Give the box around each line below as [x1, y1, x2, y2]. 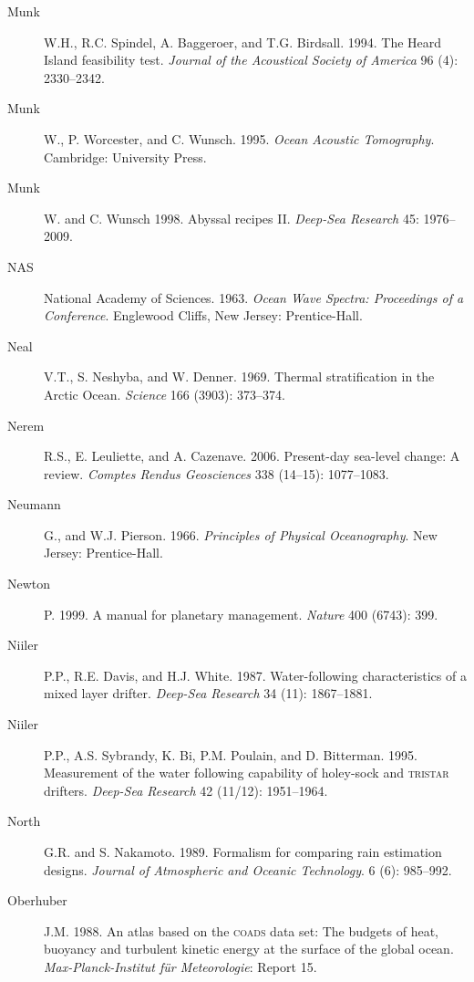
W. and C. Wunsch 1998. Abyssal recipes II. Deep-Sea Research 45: [44, 208, 419, 227]
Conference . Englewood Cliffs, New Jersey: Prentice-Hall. [44, 306, 363, 325]
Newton [7, 574, 51, 593]
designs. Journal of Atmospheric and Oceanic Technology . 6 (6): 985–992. [44, 860, 452, 879]
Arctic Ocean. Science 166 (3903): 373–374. [44, 384, 285, 403]
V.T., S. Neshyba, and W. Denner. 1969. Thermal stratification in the [44, 367, 435, 386]
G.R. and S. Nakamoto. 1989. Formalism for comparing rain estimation [44, 842, 442, 861]
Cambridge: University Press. [44, 147, 207, 166]
